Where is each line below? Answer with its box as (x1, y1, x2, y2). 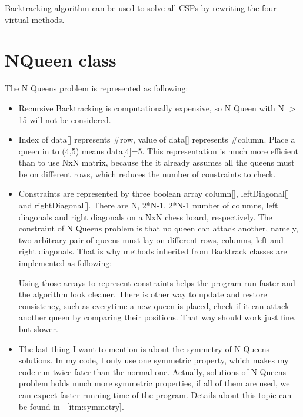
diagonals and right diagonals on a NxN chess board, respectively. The (18, 210, 272, 223)
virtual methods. (5, 13, 65, 25)
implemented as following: (18, 257, 112, 269)
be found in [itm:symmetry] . (18, 400, 124, 412)
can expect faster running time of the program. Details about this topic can (18, 388, 292, 401)
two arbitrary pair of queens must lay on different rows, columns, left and (18, 233, 284, 246)
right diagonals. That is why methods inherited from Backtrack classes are (18, 245, 287, 257)
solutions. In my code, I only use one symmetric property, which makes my (18, 354, 289, 366)
